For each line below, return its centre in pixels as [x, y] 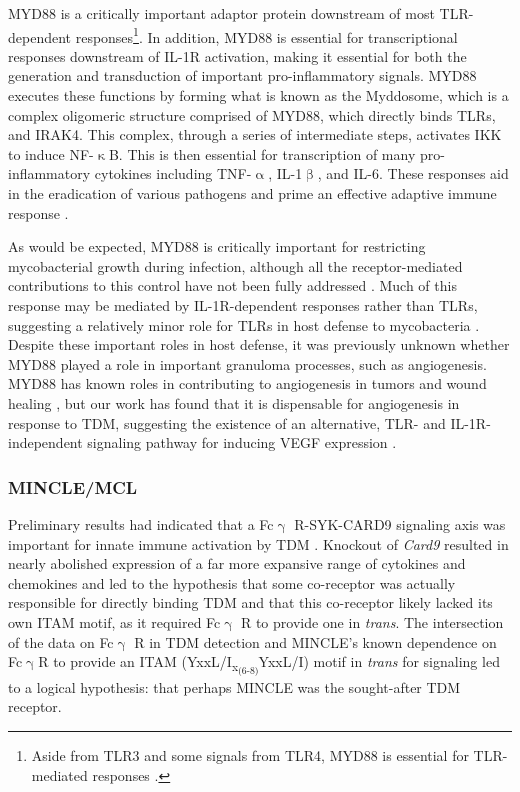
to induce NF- [51, 153]
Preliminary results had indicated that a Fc [141, 523]
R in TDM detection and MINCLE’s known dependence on [315, 641]
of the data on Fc [61, 641]
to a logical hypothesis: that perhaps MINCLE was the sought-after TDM [234, 686]
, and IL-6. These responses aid [413, 173]
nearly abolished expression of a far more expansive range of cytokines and [237, 563]
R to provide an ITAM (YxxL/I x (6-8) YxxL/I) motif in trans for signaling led [269, 664]
